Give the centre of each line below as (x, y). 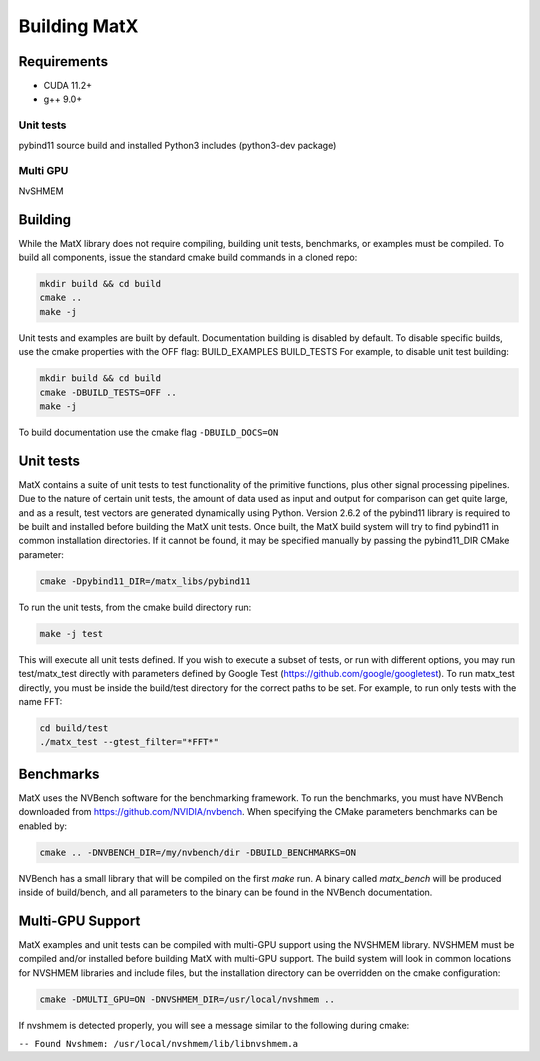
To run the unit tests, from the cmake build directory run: (135, 607)
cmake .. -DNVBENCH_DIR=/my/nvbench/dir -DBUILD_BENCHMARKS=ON (198, 852)
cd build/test (74, 728)
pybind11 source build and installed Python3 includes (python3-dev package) (177, 145)
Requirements (63, 61)
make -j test (71, 633)
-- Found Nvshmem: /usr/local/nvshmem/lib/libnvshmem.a (158, 1043)
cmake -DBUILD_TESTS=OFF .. (108, 392)
